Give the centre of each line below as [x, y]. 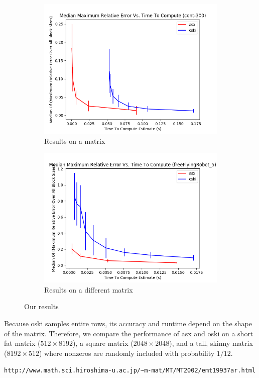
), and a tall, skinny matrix [211, 343]
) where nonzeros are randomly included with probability [127, 353]
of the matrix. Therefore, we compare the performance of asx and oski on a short [129, 333]
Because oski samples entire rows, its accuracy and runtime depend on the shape [128, 323]
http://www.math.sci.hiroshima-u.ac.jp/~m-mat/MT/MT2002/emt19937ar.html [130, 371]
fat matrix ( [22, 343]
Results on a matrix [75, 140]
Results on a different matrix [89, 289]
